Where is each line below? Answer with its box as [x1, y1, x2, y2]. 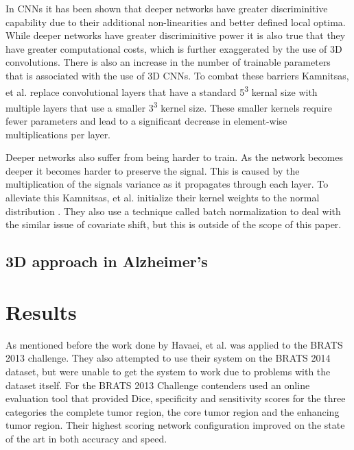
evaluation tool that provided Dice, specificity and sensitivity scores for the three [5, 391, 346, 405]
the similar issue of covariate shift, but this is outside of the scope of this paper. [5, 217, 342, 232]
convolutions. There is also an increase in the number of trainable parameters [5, 55, 331, 69]
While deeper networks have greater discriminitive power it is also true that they [5, 28, 346, 42]
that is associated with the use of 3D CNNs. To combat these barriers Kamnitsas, [5, 68, 349, 82]
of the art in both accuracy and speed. [5, 431, 167, 445]
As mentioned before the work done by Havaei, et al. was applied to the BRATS [5, 337, 343, 351]
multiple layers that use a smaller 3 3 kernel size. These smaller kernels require [5, 98, 332, 114]
